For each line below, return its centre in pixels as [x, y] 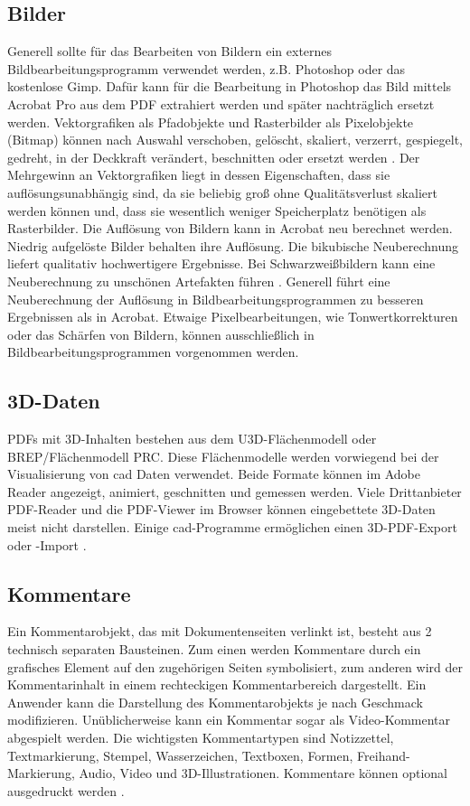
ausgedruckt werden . [66, 790]
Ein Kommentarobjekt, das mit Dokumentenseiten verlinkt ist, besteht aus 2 [220, 631]
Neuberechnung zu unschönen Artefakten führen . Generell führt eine [199, 281]
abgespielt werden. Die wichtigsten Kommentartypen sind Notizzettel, [201, 738]
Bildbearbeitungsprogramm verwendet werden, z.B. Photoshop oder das [207, 68]
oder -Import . [47, 544]
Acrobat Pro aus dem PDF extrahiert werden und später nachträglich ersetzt [221, 103]
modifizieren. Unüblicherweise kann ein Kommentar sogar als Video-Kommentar [229, 720]
